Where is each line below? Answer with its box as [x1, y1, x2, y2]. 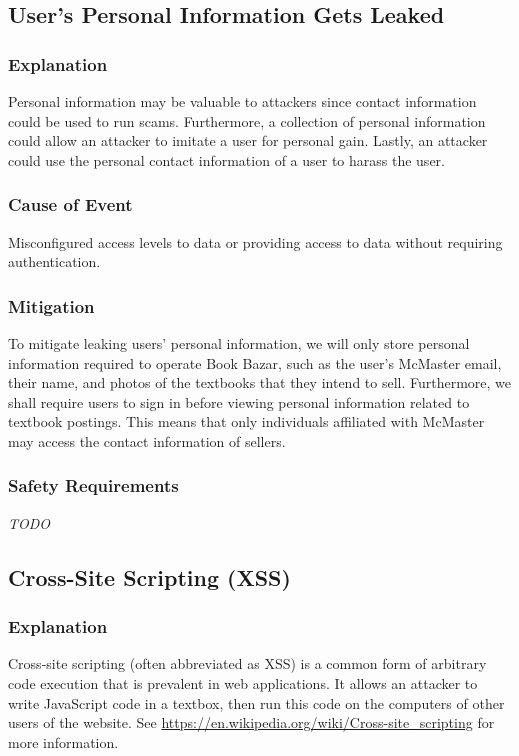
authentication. [8, 251, 101, 272]
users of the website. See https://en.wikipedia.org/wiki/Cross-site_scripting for [8, 712, 495, 733]
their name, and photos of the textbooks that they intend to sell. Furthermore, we [8, 372, 512, 393]
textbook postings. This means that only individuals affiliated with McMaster [8, 411, 485, 432]
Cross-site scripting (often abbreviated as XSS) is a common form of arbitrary [8, 653, 487, 674]
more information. [8, 731, 119, 752]
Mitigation [8, 293, 95, 318]
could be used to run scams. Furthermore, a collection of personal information [8, 110, 486, 131]
